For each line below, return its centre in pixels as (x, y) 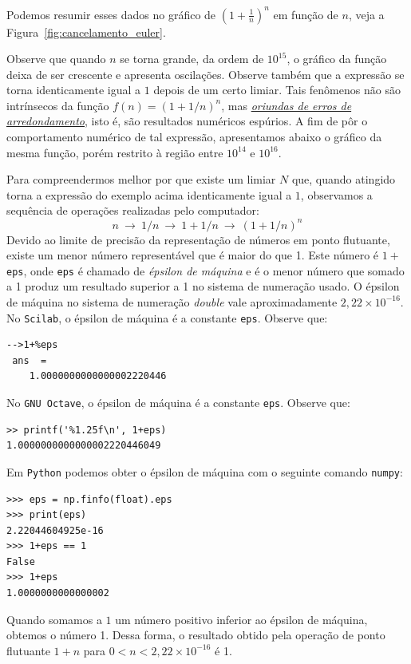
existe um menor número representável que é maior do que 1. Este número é (193, 255)
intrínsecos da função (58, 105)
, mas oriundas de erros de (287, 105)
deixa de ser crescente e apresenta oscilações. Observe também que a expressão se (205, 74)
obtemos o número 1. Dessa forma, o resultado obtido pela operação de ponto (196, 635)
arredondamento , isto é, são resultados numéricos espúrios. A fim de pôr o (187, 121)
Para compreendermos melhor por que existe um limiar (141, 179)
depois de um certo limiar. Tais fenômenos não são (277, 90)
